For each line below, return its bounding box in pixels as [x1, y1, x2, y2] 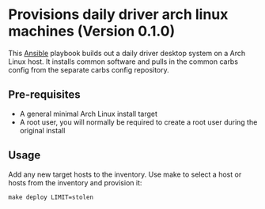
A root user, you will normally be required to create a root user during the [19, 117, 258, 127]
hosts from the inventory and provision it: [8, 177, 142, 187]
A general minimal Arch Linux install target [19, 109, 158, 118]
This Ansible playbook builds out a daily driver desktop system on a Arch [8, 48, 246, 58]
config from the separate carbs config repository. [8, 65, 170, 74]
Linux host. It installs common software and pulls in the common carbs [8, 57, 239, 66]
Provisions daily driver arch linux [8, 6, 229, 24]
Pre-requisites [8, 88, 81, 102]
